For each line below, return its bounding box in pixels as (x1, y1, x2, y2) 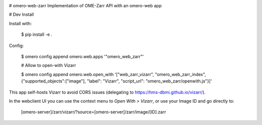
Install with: (9, 20, 32, 26)
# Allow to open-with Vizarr (21, 62, 76, 68)
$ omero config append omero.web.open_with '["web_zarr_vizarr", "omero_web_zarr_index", (21, 71, 206, 77)
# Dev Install (9, 12, 34, 17)
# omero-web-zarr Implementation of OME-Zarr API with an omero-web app (9, 3, 162, 8)
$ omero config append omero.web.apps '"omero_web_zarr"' (21, 53, 144, 59)
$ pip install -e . (21, 31, 53, 37)
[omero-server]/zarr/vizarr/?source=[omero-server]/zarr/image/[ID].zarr (21, 109, 166, 115)
